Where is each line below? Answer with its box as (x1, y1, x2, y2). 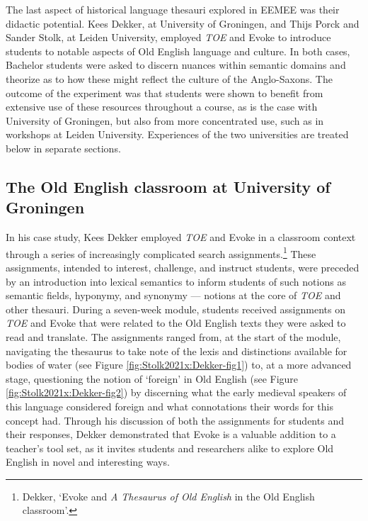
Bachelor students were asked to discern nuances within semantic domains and (6, 57, 346, 72)
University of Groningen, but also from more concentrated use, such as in (6, 113, 324, 128)
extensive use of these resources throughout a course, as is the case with (6, 99, 318, 114)
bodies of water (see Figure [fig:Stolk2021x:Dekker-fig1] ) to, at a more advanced (6, 357, 352, 372)
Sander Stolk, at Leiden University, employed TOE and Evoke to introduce (6, 30, 331, 45)
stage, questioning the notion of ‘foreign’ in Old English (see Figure (6, 371, 299, 386)
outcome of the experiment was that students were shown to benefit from (6, 85, 323, 100)
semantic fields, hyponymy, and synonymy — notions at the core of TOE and (6, 288, 341, 303)
